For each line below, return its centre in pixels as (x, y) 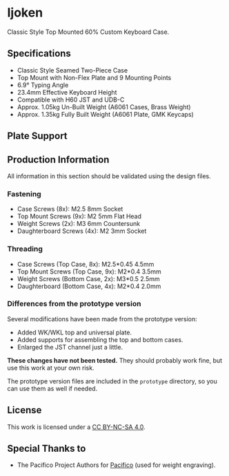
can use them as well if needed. (52, 388)
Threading (25, 249)
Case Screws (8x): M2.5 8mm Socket (70, 209)
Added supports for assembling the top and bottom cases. (100, 339)
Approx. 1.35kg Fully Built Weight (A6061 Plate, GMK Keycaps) (106, 114)
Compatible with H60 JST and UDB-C (71, 99)
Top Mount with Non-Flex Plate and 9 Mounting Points (94, 77)
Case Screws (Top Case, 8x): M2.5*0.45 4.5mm (86, 264)
